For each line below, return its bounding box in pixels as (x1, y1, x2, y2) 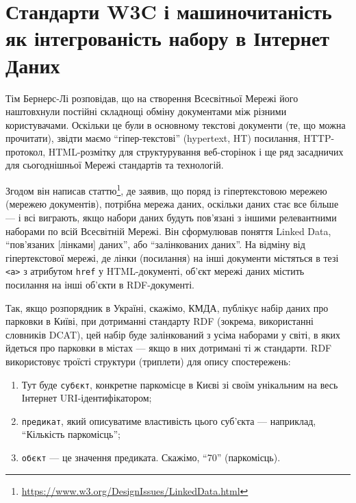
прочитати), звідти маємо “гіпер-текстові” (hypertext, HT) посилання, (5, 131, 301, 145)
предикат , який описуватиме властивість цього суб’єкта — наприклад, (21, 413, 316, 428)
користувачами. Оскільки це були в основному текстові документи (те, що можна (5, 117, 346, 132)
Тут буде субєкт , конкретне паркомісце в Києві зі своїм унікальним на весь (21, 377, 338, 391)
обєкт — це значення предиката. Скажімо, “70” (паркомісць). (21, 450, 281, 464)
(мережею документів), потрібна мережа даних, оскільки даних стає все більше (5, 197, 339, 211)
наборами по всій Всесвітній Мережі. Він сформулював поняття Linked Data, (5, 223, 331, 238)
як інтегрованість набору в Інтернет (5, 24, 330, 52)
